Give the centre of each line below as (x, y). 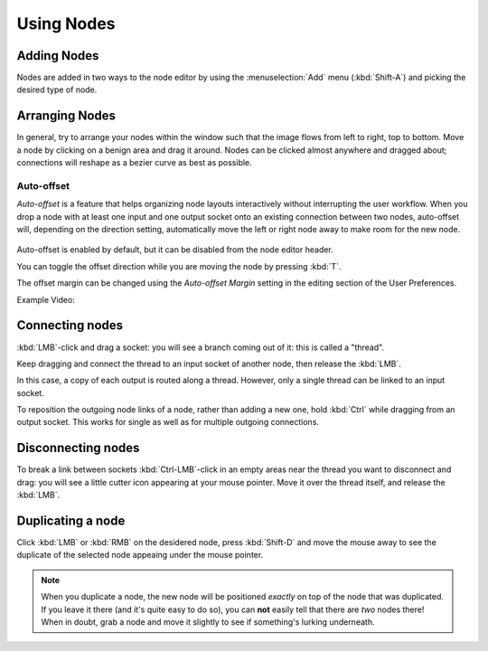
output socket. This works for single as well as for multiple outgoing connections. (168, 422)
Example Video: (46, 299)
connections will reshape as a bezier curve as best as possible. (134, 163)
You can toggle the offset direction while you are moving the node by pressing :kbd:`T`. (179, 266)
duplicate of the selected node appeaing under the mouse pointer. (140, 555)
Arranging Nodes (66, 116)
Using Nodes (66, 24)
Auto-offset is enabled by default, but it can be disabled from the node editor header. (175, 250)
